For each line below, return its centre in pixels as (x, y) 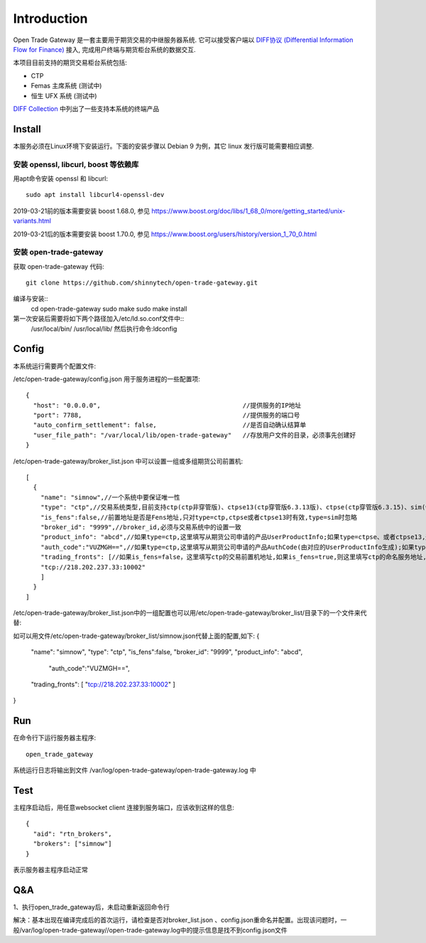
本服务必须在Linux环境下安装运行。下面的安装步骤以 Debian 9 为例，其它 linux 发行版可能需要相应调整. (164, 146)
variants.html (32, 221)
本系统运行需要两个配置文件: (55, 366)
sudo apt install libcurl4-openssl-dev (95, 195)
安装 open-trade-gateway (58, 252)
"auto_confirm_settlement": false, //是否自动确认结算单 (170, 425)
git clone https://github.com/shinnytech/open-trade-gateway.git (142, 283)
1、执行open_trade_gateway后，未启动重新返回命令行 (92, 907)
